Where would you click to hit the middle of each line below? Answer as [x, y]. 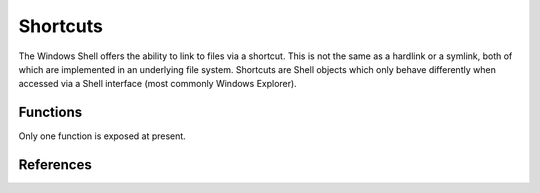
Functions [50, 112]
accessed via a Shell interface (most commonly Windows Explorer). [157, 84]
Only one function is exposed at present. [102, 136]
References [55, 165]
